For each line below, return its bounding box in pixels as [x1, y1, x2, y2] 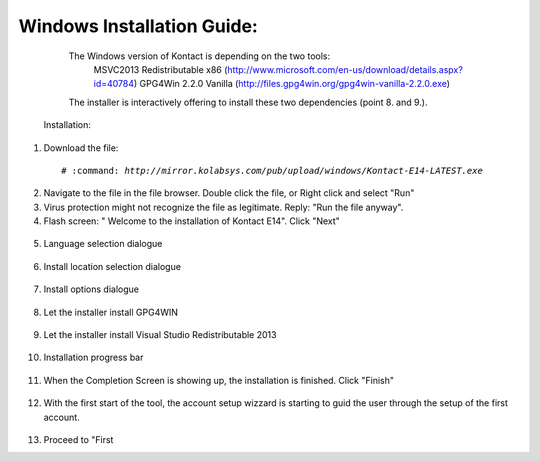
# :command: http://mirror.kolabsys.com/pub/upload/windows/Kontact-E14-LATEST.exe [61, 165, 484, 176]
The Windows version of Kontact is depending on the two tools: [68, 50, 330, 62]
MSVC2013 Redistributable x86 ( [93, 63, 228, 75]
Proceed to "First [43, 433, 114, 445]
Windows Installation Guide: [18, 15, 259, 37]
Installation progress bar [43, 351, 144, 364]
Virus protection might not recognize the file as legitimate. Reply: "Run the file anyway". [43, 201, 404, 213]
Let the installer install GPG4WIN [43, 306, 179, 318]
